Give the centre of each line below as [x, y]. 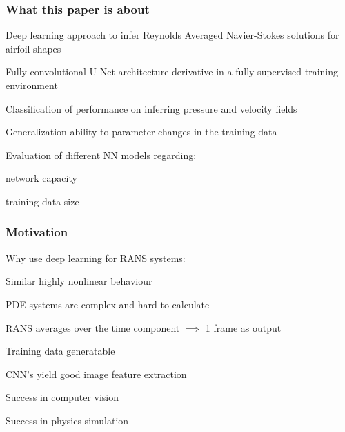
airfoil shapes [33, 48]
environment [32, 85]
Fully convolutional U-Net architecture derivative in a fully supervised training [172, 72]
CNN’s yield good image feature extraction [96, 374]
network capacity [41, 178]
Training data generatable [60, 351]
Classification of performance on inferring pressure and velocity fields [151, 108]
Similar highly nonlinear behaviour [79, 281]
